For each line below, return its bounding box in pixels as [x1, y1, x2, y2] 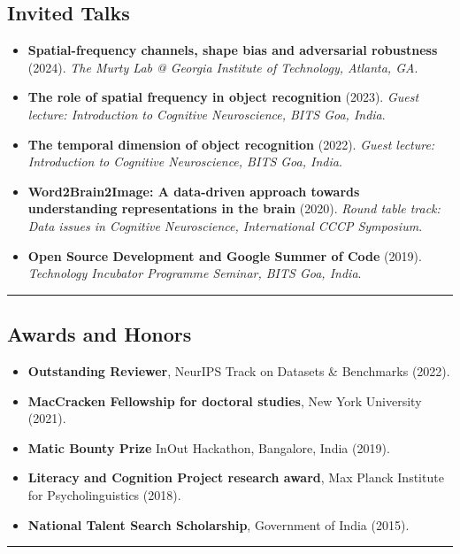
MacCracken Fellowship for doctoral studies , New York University [27, 391, 422, 410]
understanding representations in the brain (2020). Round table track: [27, 199, 441, 218]
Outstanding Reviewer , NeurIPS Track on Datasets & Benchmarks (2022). [27, 361, 450, 380]
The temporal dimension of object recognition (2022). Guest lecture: [27, 135, 435, 153]
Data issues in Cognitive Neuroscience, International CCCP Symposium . [27, 216, 423, 235]
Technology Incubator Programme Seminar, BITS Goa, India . [27, 264, 362, 282]
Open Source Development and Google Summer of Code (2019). [27, 246, 422, 265]
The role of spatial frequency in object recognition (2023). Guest [27, 88, 419, 106]
